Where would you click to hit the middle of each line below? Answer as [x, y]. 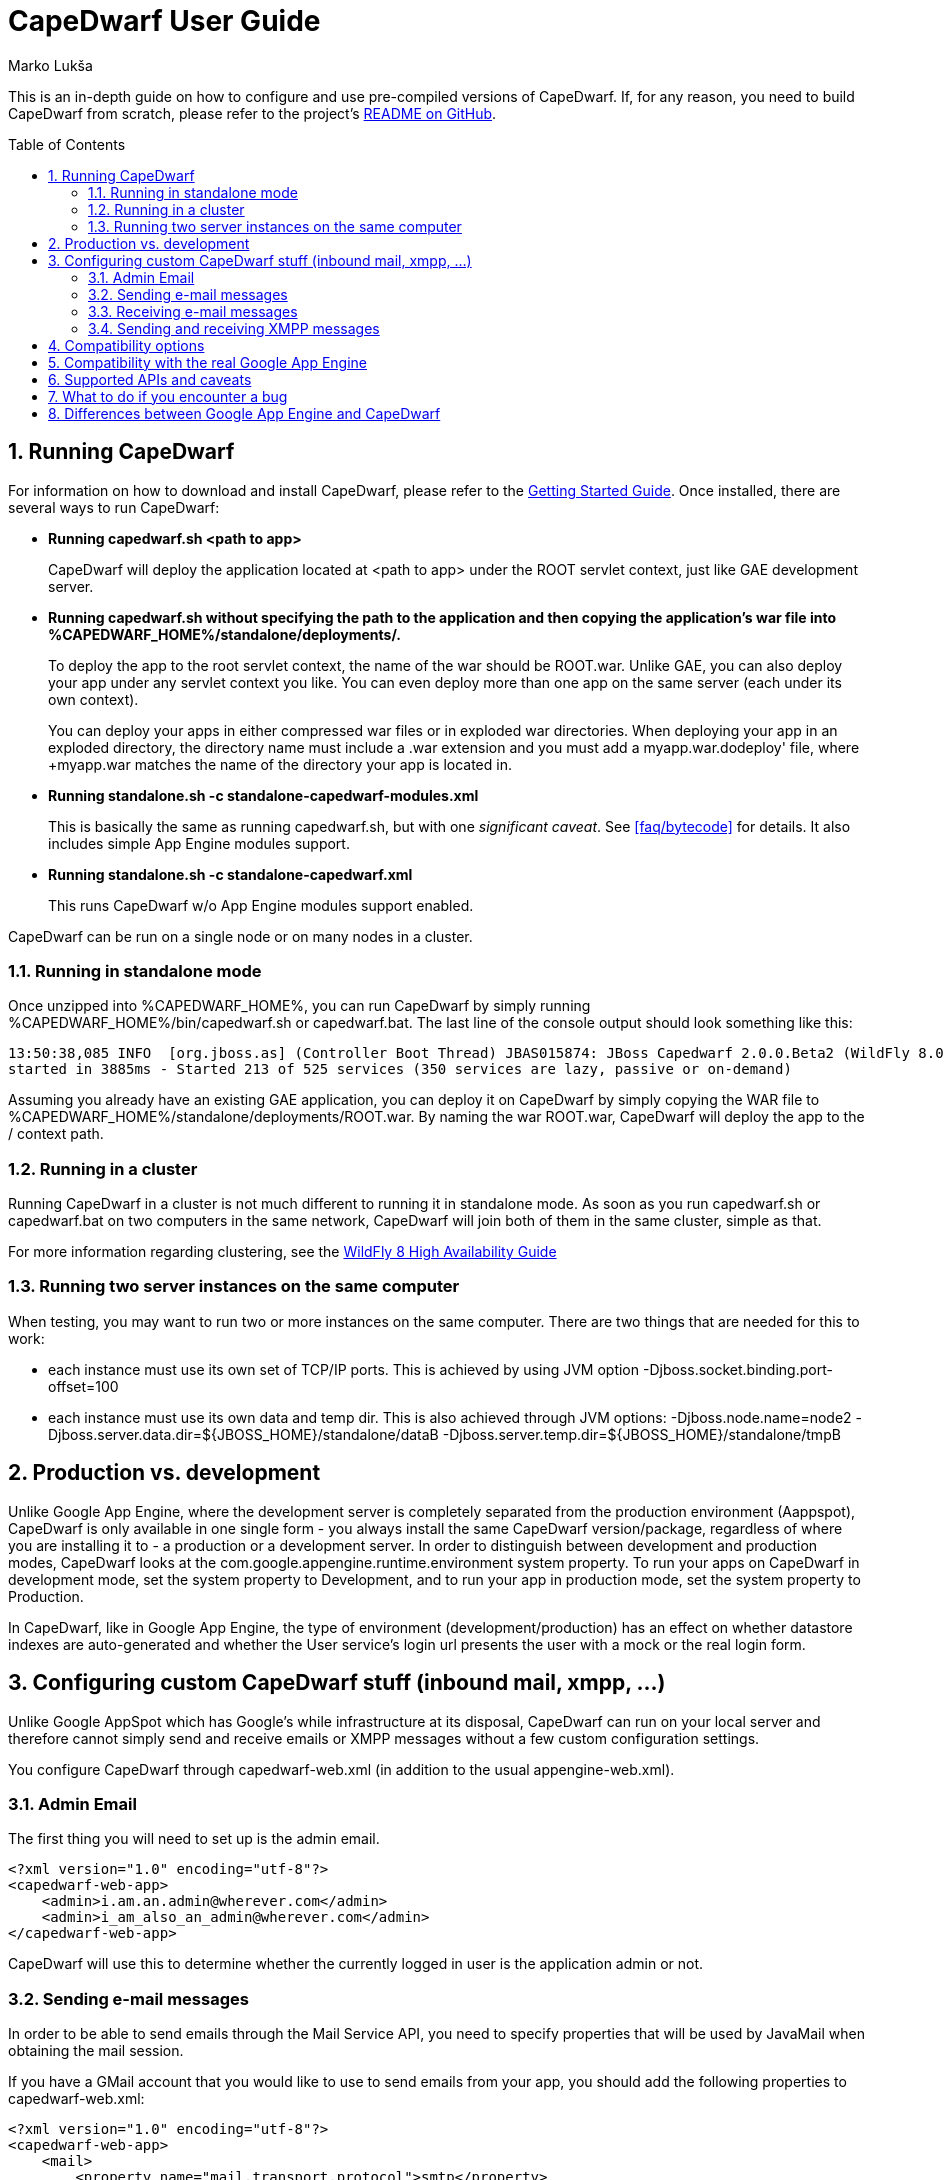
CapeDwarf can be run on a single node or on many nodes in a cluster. [240, 936]
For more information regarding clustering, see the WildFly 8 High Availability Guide [282, 1252]
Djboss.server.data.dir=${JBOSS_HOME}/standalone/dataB [243, 1434]
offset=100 [83, 1386]
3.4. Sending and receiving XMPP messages [234, 328]
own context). [93, 699]
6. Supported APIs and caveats [150, 379]
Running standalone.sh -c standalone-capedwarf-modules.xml [263, 795]
